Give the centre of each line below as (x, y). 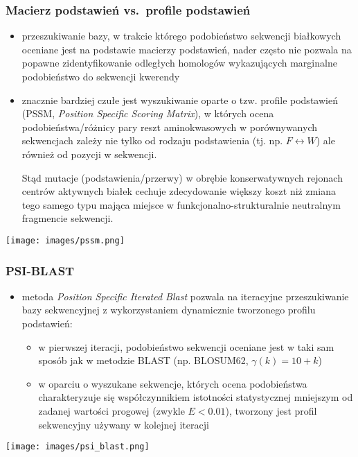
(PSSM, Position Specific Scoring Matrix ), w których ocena (148, 113)
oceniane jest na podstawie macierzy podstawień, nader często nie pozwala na (187, 49)
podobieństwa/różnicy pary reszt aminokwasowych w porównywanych (170, 127)
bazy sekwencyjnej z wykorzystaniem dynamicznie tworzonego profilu (169, 310)
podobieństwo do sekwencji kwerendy (101, 76)
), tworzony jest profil (271, 410)
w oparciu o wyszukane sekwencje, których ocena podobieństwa (173, 383)
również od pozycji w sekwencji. (89, 154)
